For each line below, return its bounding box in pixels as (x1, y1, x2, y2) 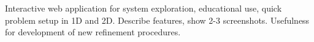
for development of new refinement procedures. (5, 26, 181, 38)
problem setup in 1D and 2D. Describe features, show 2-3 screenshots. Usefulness (5, 13, 310, 26)
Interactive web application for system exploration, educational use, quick (5, 2, 282, 14)
